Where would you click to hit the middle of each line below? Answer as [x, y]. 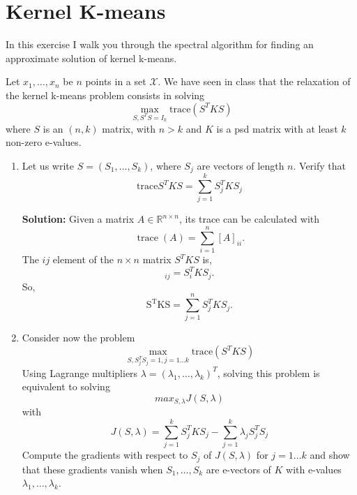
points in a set [116, 81]
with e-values [314, 469]
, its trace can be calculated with [249, 219]
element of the [83, 259]
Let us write [48, 165]
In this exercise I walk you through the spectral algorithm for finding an [160, 44]
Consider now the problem [78, 338]
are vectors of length [241, 165]
